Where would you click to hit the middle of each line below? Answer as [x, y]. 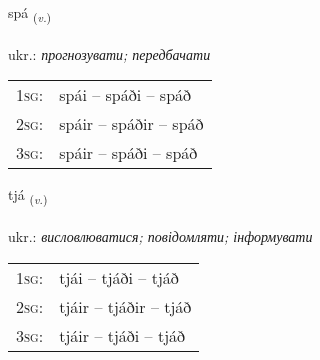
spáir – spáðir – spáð [131, 124]
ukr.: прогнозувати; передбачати [109, 53]
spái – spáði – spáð [125, 95]
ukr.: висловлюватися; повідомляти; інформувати [160, 236]
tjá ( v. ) [28, 196]
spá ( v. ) [30, 13]
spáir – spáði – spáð [128, 153]
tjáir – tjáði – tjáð [122, 335]
